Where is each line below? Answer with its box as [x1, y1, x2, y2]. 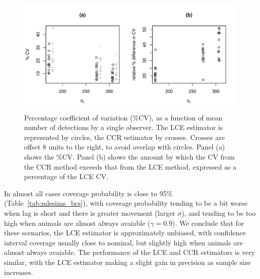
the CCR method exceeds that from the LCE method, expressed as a [24, 161, 236, 172]
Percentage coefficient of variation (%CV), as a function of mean [24, 112, 223, 122]
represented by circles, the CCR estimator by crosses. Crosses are [24, 131, 225, 142]
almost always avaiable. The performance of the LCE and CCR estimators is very [4, 247, 255, 257]
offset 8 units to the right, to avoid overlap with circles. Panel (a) [24, 142, 225, 152]
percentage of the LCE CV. [24, 171, 108, 182]
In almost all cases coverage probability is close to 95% [4, 188, 173, 198]
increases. [4, 266, 33, 277]
